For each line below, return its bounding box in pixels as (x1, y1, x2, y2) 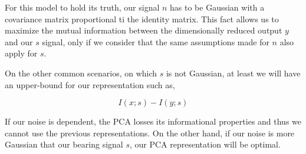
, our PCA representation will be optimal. (129, 138, 281, 150)
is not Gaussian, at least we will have (166, 66, 301, 79)
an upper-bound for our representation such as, (5, 78, 175, 91)
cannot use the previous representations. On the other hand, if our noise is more (5, 126, 295, 139)
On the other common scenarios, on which (5, 66, 157, 79)
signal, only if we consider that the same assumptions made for (42, 35, 269, 48)
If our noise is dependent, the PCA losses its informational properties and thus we (5, 115, 302, 128)
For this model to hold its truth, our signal (5, 1, 160, 13)
